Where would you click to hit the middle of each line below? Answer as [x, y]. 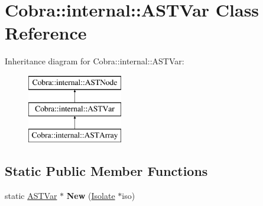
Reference [46, 33]
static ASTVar [31, 196]
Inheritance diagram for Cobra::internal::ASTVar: [95, 61]
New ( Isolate [91, 196]
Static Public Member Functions [106, 171]
